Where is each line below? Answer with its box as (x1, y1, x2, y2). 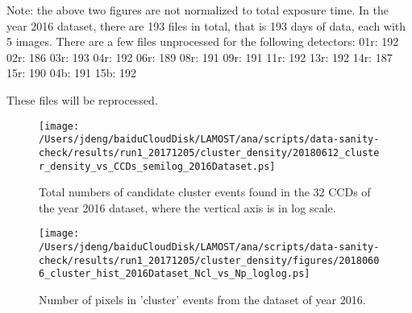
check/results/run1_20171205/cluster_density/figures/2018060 (39, 254, 380, 266)
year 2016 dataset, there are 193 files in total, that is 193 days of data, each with (6, 17, 406, 34)
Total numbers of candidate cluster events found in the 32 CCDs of (39, 183, 371, 200)
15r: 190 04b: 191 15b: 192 (6, 64, 137, 81)
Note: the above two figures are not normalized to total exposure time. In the (6, 2, 389, 18)
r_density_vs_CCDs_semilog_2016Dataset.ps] (39, 160, 276, 172)
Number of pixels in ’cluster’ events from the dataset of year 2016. (39, 291, 366, 307)
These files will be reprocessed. (6, 91, 158, 108)
